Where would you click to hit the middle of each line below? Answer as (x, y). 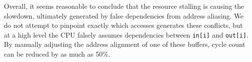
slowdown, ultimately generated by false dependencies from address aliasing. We (124, 15)
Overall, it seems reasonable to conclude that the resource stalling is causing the (124, 6)
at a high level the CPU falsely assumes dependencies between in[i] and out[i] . (126, 34)
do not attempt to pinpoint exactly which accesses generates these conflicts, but (124, 25)
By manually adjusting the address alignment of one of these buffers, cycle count (125, 44)
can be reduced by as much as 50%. (57, 54)
